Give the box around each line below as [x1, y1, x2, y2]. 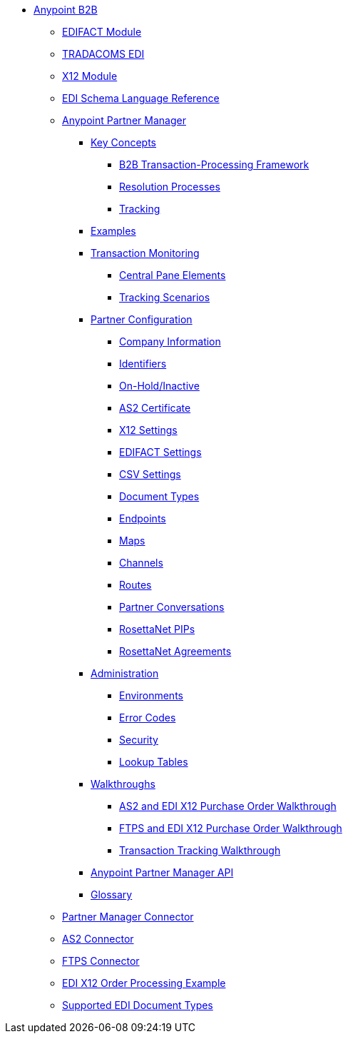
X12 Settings [119, 424, 178, 436]
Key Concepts [91, 136, 157, 148]
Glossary [91, 888, 133, 901]
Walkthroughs [91, 778, 155, 790]
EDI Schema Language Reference [62, 92, 220, 104]
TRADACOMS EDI [62, 48, 145, 60]
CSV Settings [119, 468, 181, 480]
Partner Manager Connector [62, 911, 194, 923]
